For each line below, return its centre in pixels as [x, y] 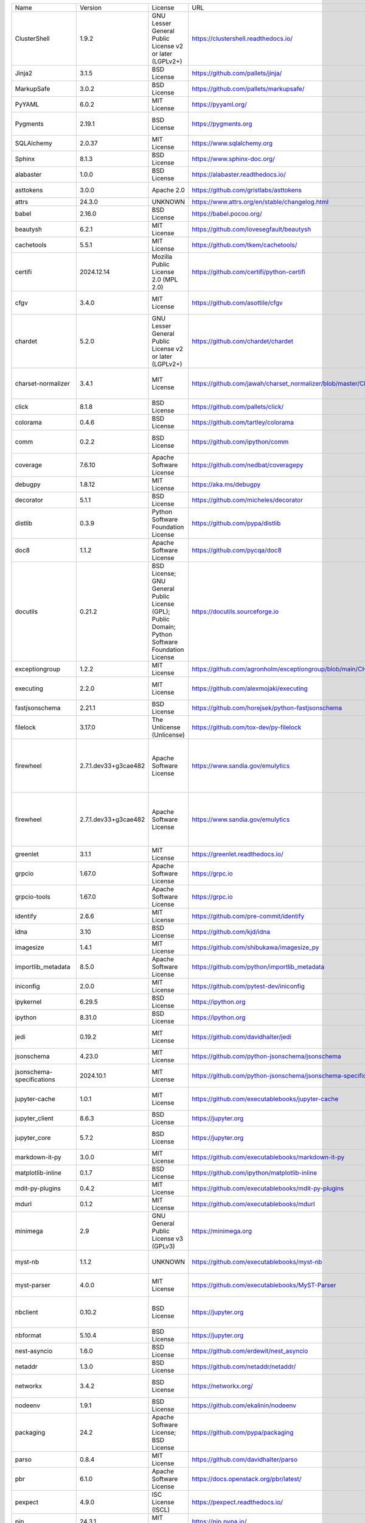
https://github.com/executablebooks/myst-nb [257, 1262]
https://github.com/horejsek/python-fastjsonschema [267, 708]
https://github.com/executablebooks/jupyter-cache [265, 1099]
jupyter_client [34, 1118]
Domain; [164, 627]
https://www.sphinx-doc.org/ [233, 159]
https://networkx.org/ [223, 1386]
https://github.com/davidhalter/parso [245, 1459]
